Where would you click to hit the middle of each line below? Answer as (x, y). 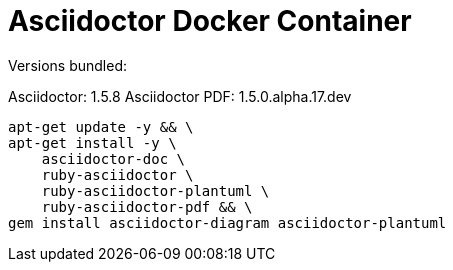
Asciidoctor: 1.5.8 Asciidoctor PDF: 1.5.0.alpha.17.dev (180, 96)
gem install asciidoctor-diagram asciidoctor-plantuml (227, 222)
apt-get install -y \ (92, 142)
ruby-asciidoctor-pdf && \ (147, 206)
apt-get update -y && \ (101, 126)
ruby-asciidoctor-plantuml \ (155, 190)
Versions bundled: (68, 65)
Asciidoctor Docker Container (210, 21)
